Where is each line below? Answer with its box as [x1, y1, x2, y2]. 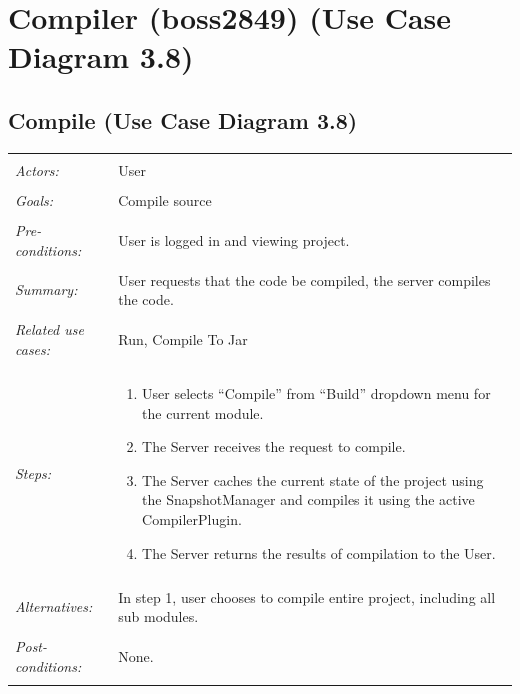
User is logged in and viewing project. [118, 229, 350, 250]
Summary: [15, 279, 78, 300]
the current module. [142, 402, 264, 423]
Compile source [118, 189, 212, 210]
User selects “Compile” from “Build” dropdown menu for [142, 383, 491, 404]
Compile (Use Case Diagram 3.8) [8, 104, 358, 135]
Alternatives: [15, 596, 93, 617]
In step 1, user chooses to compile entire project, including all [118, 586, 496, 607]
